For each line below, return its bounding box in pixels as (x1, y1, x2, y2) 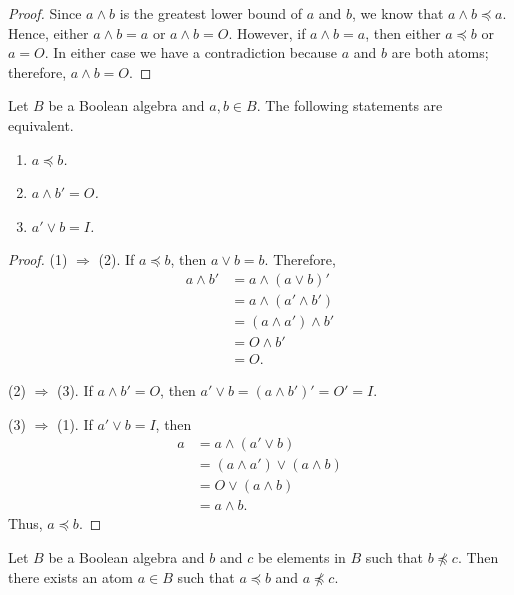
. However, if (228, 22, 306, 43)
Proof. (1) (8, 249, 68, 270)
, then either (365, 22, 441, 43)
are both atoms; (391, 42, 489, 63)
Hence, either (8, 22, 89, 43)
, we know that (351, 3, 444, 23)
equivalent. (8, 114, 74, 135)
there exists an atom (8, 566, 134, 587)
